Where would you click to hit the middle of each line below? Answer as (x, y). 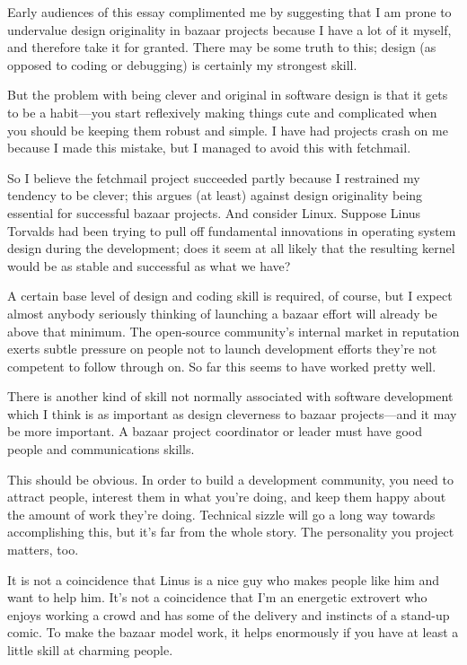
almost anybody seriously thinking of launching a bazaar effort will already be (222, 313)
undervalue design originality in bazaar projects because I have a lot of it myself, (229, 29)
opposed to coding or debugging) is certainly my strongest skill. (182, 64)
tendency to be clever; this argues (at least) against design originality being (215, 195)
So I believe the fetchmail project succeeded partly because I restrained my (214, 177)
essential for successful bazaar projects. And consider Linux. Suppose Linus (214, 212)
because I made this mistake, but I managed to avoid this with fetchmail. (209, 148)
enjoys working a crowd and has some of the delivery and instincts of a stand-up (229, 614)
